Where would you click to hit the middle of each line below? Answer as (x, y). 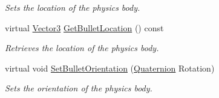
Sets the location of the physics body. (73, 7)
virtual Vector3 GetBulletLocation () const (84, 27)
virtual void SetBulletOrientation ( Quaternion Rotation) (110, 68)
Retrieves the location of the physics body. (82, 48)
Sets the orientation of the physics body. (79, 88)
